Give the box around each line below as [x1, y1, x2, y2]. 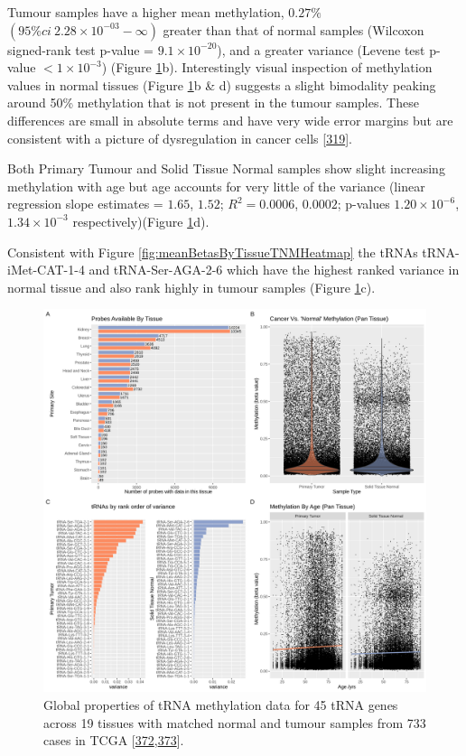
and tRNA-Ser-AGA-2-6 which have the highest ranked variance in [89, 260, 460, 279]
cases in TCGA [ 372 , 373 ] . [43, 731, 184, 750]
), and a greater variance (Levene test [217, 40, 425, 59]
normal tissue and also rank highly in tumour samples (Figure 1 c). [7, 277, 376, 296]
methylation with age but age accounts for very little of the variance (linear [7, 176, 425, 195]
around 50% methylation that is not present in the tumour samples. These [7, 93, 419, 112]
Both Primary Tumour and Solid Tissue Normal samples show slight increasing [7, 159, 445, 178]
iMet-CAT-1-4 [7, 260, 85, 279]
